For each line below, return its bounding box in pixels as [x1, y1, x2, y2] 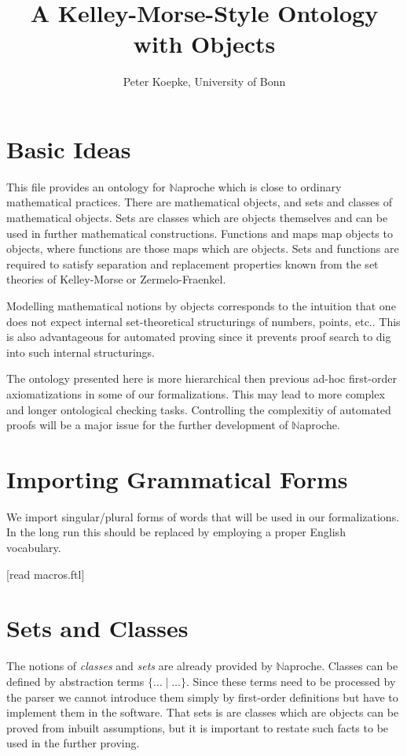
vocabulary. [6, 539, 61, 556]
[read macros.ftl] [6, 565, 85, 582]
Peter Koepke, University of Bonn [123, 73, 286, 90]
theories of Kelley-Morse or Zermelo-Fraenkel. [6, 271, 226, 287]
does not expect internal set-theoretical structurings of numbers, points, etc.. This [6, 313, 401, 329]
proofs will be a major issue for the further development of [6, 417, 288, 433]
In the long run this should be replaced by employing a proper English [6, 524, 346, 540]
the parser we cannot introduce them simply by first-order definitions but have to [6, 688, 398, 705]
